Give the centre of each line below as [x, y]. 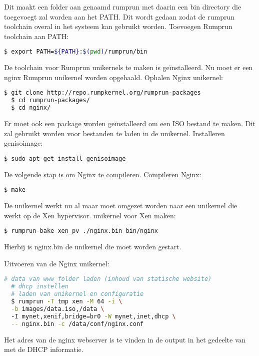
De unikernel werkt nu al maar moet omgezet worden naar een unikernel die [121, 206]
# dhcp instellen [40, 287]
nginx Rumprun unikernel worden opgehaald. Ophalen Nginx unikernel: [113, 77]
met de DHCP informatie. [44, 349]
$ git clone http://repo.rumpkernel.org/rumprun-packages [102, 93]
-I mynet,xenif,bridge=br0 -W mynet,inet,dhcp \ [93, 316]
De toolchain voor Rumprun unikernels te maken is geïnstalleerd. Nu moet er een [128, 67]
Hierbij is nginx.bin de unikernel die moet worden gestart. [93, 247]
